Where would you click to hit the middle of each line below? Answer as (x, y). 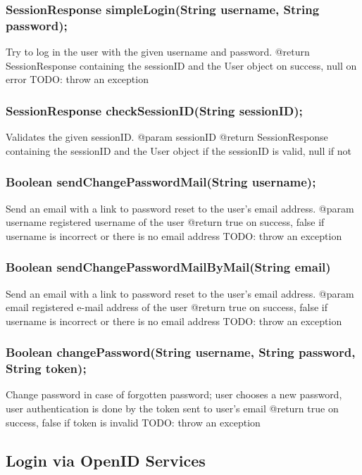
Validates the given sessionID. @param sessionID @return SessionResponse (167, 137)
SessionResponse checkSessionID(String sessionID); (154, 110)
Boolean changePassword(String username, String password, (181, 352)
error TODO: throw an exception (77, 79)
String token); (46, 368)
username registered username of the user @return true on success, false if (165, 222)
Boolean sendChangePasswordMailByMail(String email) (168, 267)
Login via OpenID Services (106, 460)
